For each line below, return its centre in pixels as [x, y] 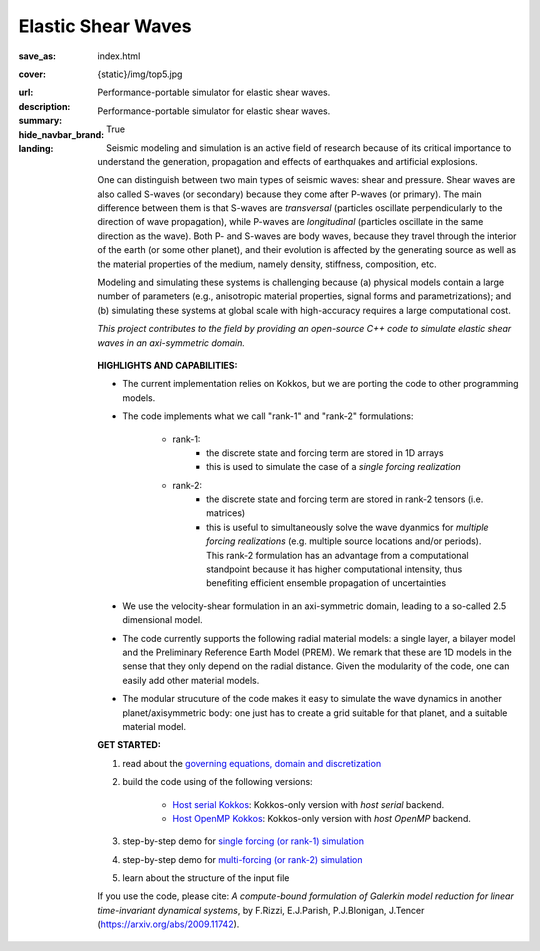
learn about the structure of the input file [206, 878]
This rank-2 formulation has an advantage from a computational [337, 555]
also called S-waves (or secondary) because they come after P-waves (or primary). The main [289, 194]
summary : [40, 121]
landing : [36, 148]
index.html [119, 56]
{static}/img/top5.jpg [140, 74]
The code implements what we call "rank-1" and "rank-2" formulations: [268, 416]
